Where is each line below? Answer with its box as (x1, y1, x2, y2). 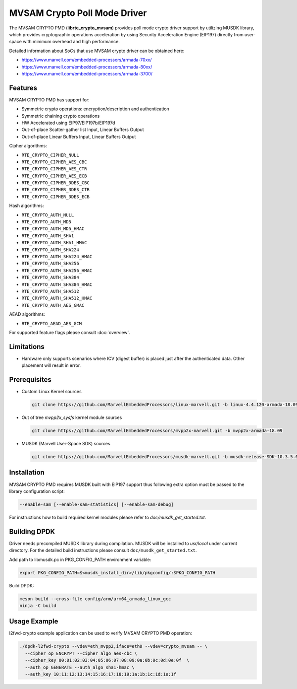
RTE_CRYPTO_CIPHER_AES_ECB (21, 173, 87, 179)
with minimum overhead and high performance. (23, 39, 120, 45)
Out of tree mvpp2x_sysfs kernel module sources (21, 414, 122, 420)
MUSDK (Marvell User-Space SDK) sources (21, 441, 111, 447)
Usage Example (9, 617, 58, 625)
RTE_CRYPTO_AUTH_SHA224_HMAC (21, 254, 93, 259)
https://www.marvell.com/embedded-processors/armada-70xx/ (21, 57, 152, 63)
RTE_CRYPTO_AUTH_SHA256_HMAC (21, 268, 93, 273)
